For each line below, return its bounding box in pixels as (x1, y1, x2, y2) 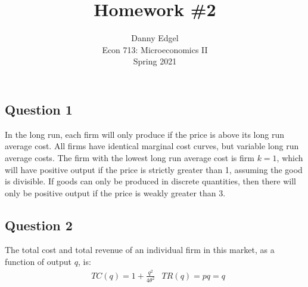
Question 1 (5, 100, 73, 118)
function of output (5, 255, 72, 268)
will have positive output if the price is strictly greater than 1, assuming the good (5, 163, 303, 175)
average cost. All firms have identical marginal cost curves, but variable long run (5, 140, 299, 152)
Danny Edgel (131, 32, 179, 44)
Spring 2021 (133, 55, 177, 67)
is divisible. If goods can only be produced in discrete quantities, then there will (5, 175, 296, 187)
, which (276, 151, 303, 163)
